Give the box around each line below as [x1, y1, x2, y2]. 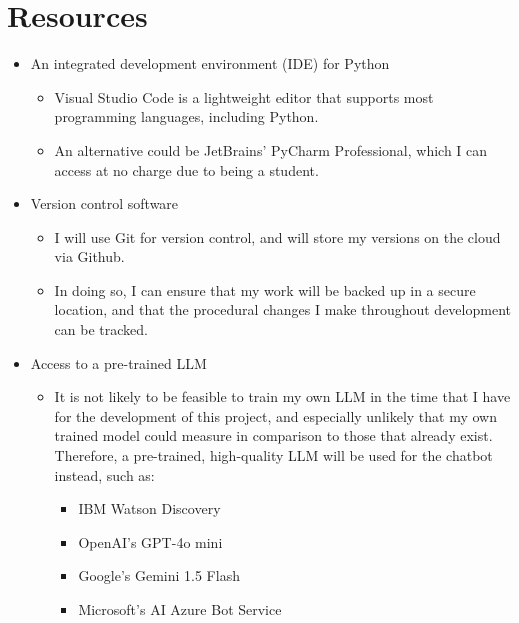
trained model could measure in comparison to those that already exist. [54, 425, 493, 446]
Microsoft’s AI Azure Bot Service [78, 599, 282, 619]
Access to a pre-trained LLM [30, 352, 207, 373]
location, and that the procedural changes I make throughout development [54, 299, 511, 320]
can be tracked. [54, 319, 148, 340]
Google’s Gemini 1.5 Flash [78, 565, 240, 586]
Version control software [30, 193, 179, 214]
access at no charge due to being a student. [54, 159, 319, 180]
